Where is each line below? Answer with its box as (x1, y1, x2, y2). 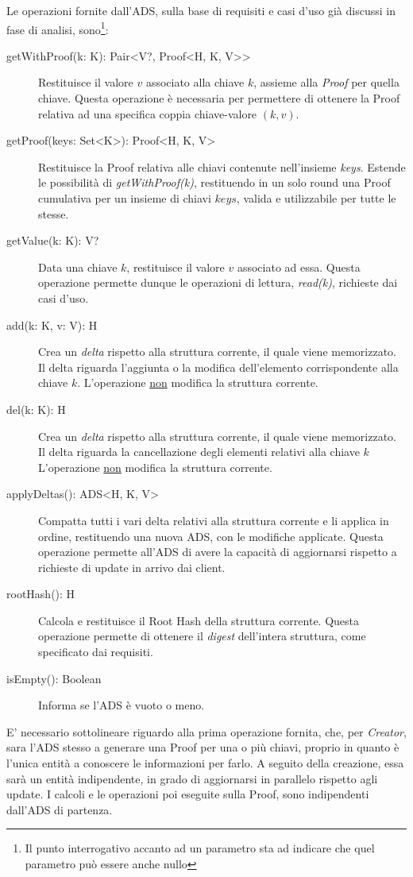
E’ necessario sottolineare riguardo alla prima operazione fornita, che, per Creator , (6, 723, 407, 740)
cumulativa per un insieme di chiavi (38, 190, 211, 206)
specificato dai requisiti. (38, 643, 153, 660)
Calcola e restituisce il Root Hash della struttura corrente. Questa (38, 612, 360, 628)
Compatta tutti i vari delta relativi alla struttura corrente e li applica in (38, 512, 389, 528)
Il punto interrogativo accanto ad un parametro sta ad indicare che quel (25, 840, 375, 856)
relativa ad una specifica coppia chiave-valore (38, 105, 257, 122)
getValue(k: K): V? (6, 232, 99, 249)
